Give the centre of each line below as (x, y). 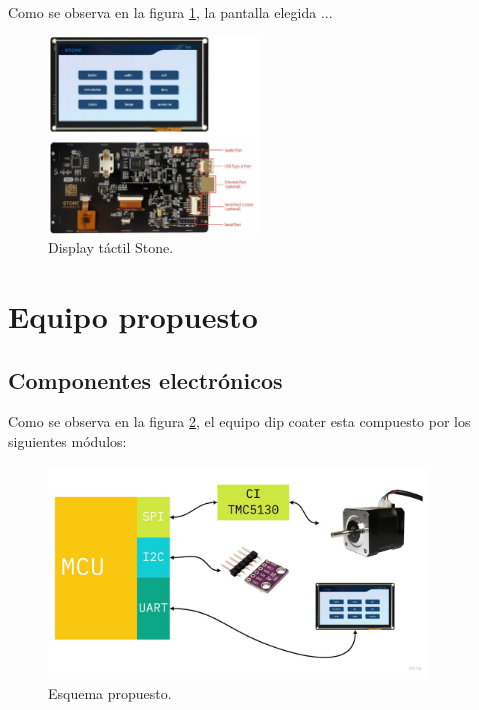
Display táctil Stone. (111, 247)
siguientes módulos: (67, 440)
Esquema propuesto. (110, 693)
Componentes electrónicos (145, 379)
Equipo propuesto (133, 316)
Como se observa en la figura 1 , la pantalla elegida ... (170, 12)
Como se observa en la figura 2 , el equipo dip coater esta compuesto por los (239, 421)
